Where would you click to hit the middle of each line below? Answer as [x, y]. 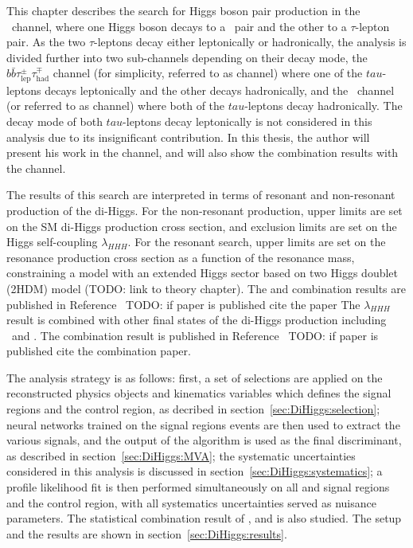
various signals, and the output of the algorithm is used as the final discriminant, [204, 440]
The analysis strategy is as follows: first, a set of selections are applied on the [195, 377]
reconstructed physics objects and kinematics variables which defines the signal [199, 393]
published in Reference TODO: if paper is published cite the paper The [183, 304]
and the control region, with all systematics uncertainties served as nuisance [191, 502]
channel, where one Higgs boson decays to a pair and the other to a [179, 26]
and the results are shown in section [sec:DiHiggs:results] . [147, 533]
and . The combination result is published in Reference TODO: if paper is [195, 335]
